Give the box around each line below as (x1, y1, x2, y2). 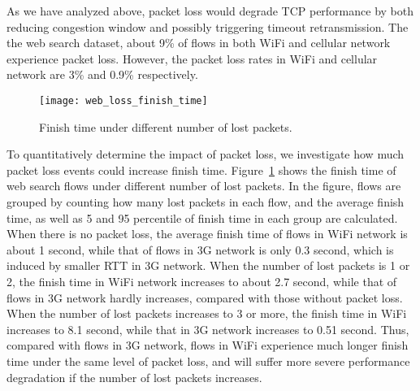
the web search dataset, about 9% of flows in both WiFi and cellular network (6, 34, 391, 51)
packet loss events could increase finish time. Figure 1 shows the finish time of (6, 161, 396, 178)
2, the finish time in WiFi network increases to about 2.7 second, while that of (6, 272, 397, 289)
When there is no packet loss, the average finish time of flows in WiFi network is (6, 225, 408, 242)
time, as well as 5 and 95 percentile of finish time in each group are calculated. (6, 209, 398, 226)
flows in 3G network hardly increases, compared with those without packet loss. (6, 289, 403, 306)
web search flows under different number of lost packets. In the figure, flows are (6, 177, 401, 194)
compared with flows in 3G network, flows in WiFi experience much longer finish (6, 337, 409, 354)
